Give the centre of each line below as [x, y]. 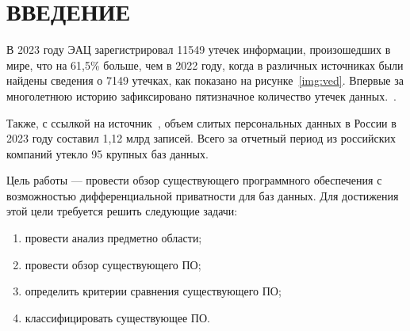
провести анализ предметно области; [113, 238]
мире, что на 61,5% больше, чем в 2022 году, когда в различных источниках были [205, 65]
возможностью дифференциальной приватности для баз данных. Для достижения [203, 195]
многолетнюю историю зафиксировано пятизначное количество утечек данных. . [201, 95]
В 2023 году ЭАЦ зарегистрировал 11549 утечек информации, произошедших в [199, 49]
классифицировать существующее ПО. [117, 317]
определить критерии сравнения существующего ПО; [153, 291]
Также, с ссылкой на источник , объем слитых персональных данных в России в [201, 122]
